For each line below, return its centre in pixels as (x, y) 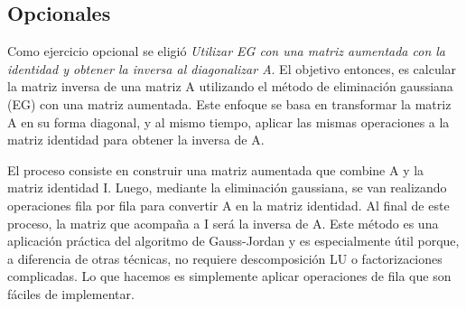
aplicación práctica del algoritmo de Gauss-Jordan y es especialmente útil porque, (233, 241)
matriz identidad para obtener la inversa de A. (136, 140)
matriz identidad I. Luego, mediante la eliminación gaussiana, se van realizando (227, 187)
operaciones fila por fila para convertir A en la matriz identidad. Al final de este (228, 205)
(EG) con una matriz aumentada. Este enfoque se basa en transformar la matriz (229, 103)
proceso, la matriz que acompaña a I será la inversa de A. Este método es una (223, 223)
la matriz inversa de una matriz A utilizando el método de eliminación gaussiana (230, 86)
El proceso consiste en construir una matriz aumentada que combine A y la (216, 169)
